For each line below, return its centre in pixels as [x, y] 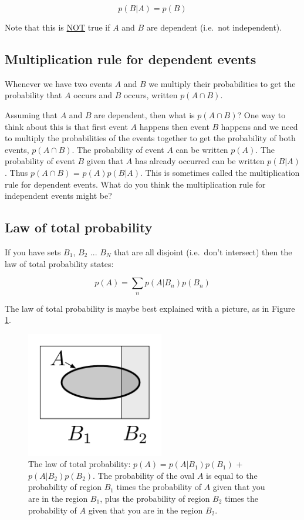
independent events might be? [58, 196]
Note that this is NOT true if [58, 27]
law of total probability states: [59, 263]
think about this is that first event [66, 126]
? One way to [261, 114]
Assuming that [31, 114]
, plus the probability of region [155, 498]
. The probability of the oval [144, 475]
